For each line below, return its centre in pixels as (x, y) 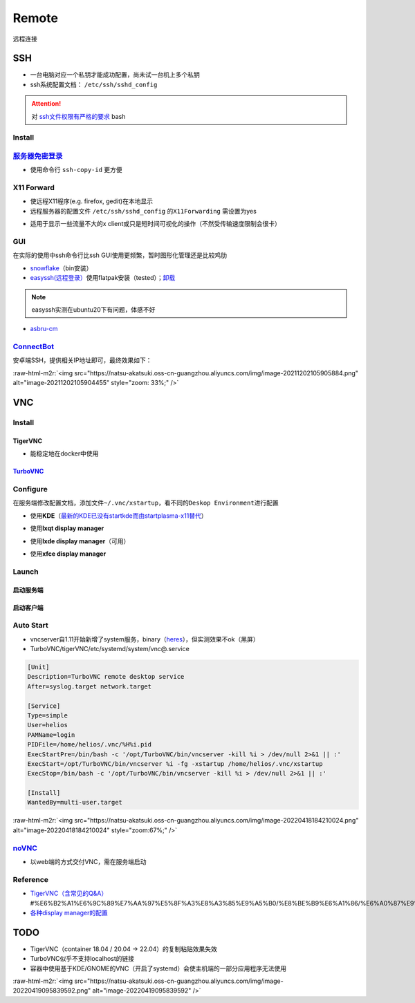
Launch (26, 572)
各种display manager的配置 (69, 912)
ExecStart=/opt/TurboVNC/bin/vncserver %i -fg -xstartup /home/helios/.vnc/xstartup (175, 763)
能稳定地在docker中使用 (64, 453)
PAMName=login (51, 735)
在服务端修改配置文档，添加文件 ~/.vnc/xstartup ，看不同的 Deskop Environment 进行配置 (146, 503)
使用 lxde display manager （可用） (80, 541)
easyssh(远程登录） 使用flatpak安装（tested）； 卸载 (103, 278)
